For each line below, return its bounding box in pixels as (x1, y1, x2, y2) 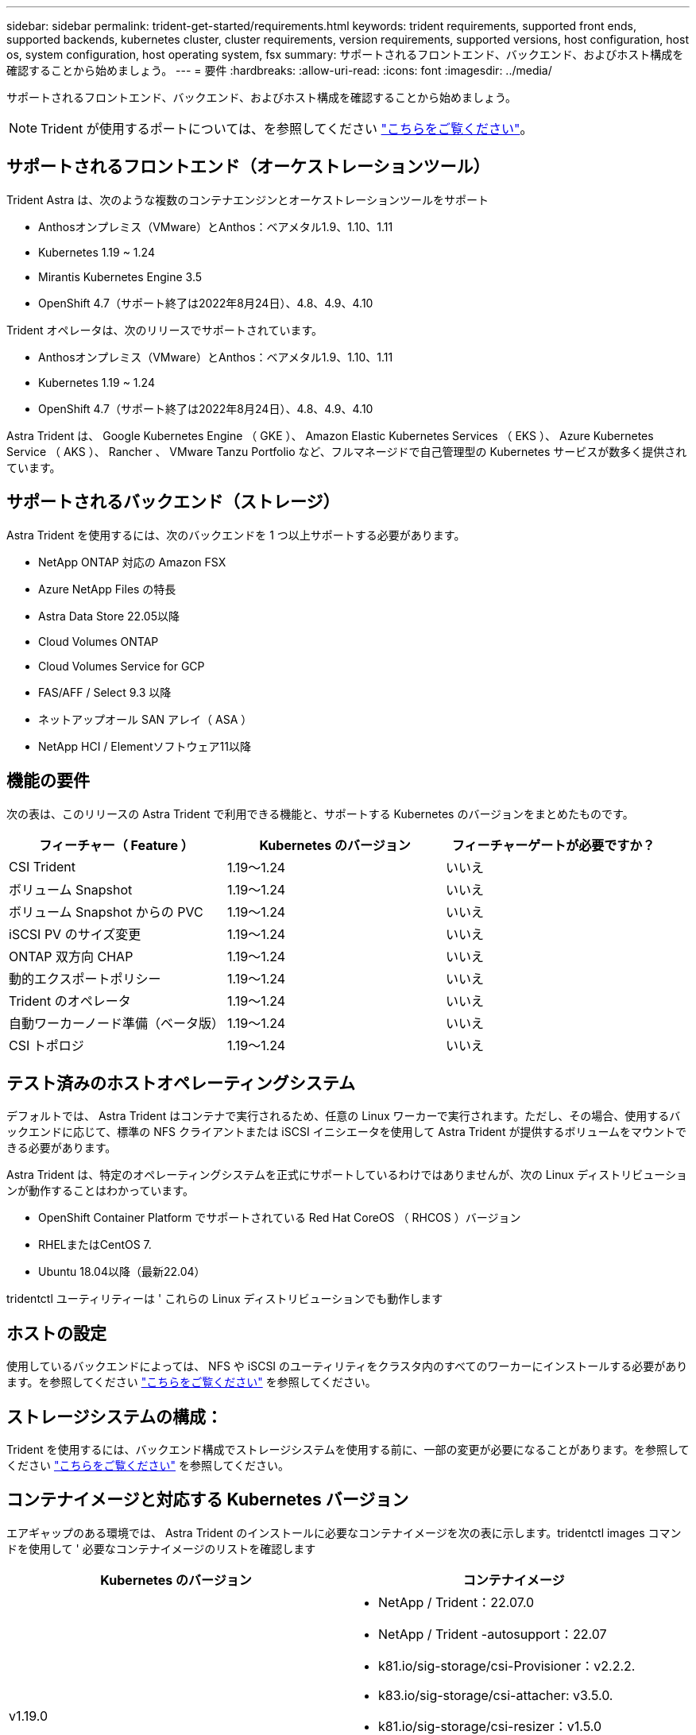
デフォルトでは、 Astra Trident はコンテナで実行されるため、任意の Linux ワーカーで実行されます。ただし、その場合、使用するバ (6, 1109, 681, 1123)
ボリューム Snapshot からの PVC (9, 903, 203, 920)
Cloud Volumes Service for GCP (38, 659, 205, 673)
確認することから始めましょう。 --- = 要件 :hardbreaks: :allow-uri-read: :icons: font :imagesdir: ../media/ (6, 64, 552, 77)
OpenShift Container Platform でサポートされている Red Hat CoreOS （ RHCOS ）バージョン (38, 1211, 521, 1225)
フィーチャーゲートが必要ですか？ (451, 837, 655, 853)
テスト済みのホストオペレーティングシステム (6, 1072, 356, 1093)
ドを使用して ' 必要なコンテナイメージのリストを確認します (6, 1541, 316, 1555)
